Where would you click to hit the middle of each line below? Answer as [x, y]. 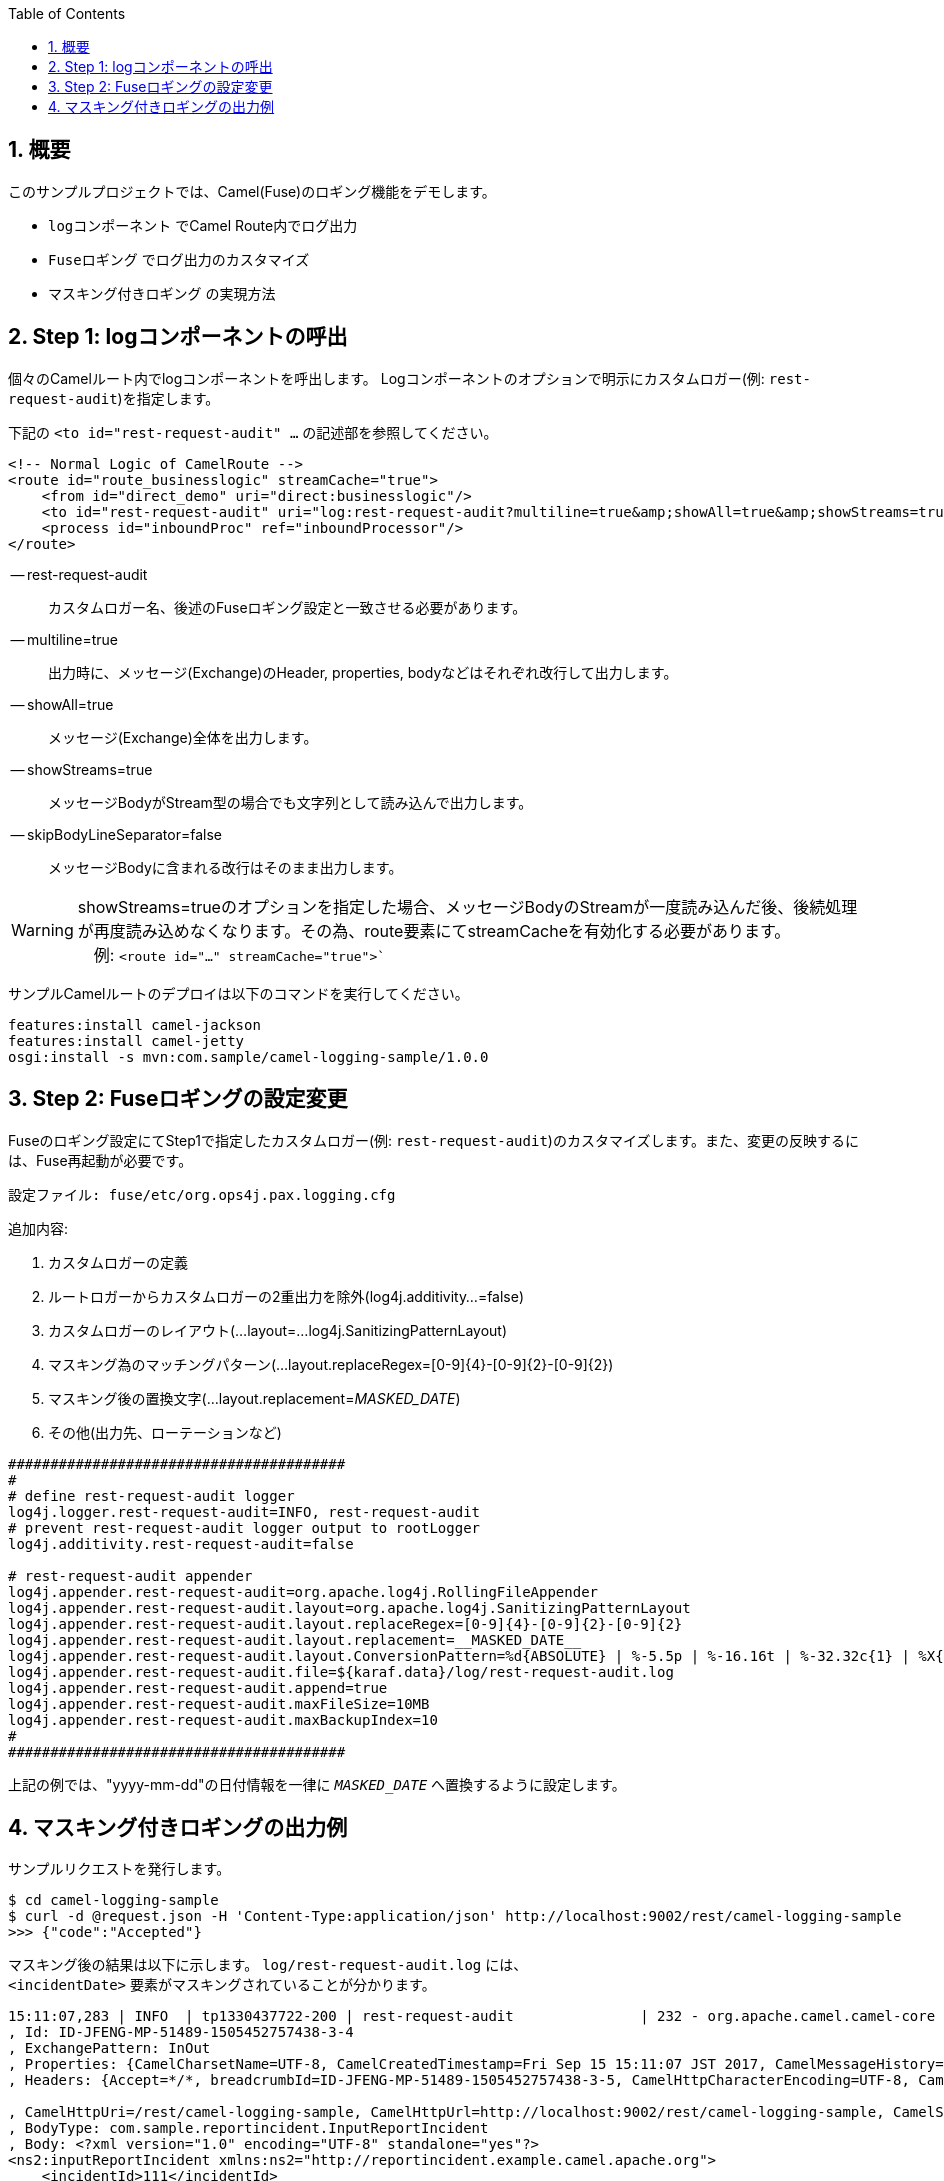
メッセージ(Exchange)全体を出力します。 [183, 737]
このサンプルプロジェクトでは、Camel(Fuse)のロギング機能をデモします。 [252, 191]
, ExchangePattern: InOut [109, 2048]
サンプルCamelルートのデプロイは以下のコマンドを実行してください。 [238, 993]
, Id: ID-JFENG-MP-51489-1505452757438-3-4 [181, 2032]
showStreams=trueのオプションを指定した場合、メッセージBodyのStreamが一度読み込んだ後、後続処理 [467, 906]
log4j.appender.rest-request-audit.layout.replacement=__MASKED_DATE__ [295, 1639]
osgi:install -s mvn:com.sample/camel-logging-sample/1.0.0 [248, 1056]
